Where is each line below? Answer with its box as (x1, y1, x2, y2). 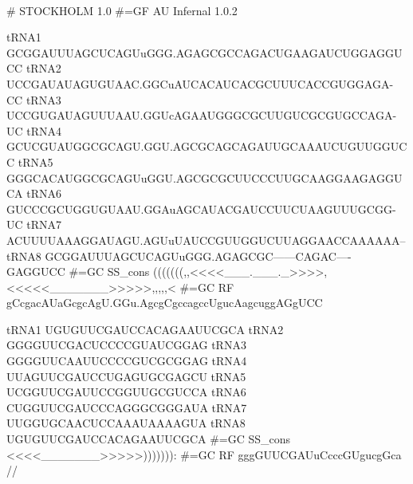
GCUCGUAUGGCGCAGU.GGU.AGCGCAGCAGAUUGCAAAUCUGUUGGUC (6, 138, 407, 155)
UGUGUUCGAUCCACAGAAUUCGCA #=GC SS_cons (6, 431, 291, 447)
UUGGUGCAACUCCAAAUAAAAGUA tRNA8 (6, 415, 246, 431)
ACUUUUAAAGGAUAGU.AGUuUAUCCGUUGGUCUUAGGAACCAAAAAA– (6, 231, 406, 248)
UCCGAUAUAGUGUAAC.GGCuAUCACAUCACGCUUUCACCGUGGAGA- (6, 75, 394, 92)
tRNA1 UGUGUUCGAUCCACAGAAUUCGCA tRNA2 (6, 321, 284, 337)
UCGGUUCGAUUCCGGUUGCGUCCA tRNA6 (6, 384, 246, 400)
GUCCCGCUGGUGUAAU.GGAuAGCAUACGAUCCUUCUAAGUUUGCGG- (6, 200, 396, 217)
